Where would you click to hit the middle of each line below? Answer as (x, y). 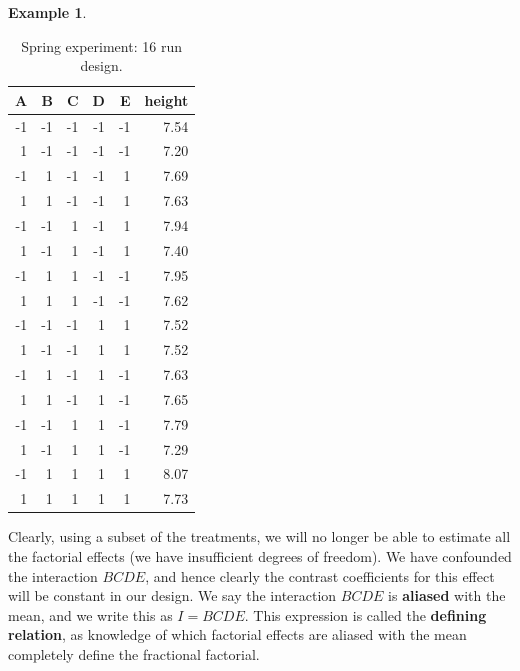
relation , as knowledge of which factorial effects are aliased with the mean (237, 634)
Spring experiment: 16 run (101, 45)
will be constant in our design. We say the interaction (172, 595)
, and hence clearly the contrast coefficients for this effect (320, 575)
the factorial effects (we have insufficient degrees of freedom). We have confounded (260, 555)
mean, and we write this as (90, 614)
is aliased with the (447, 595)
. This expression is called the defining (365, 614)
